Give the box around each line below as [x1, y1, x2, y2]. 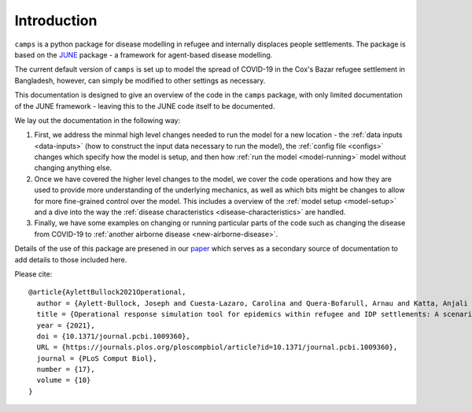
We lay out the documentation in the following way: [14, 115, 181, 125]
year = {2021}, [36, 321, 95, 330]
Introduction [14, 12, 98, 29]
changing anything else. [34, 163, 112, 173]
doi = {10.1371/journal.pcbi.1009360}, [36, 332, 190, 340]
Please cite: [14, 269, 53, 279]
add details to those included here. [14, 254, 127, 264]
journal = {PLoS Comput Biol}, [36, 354, 157, 362]
